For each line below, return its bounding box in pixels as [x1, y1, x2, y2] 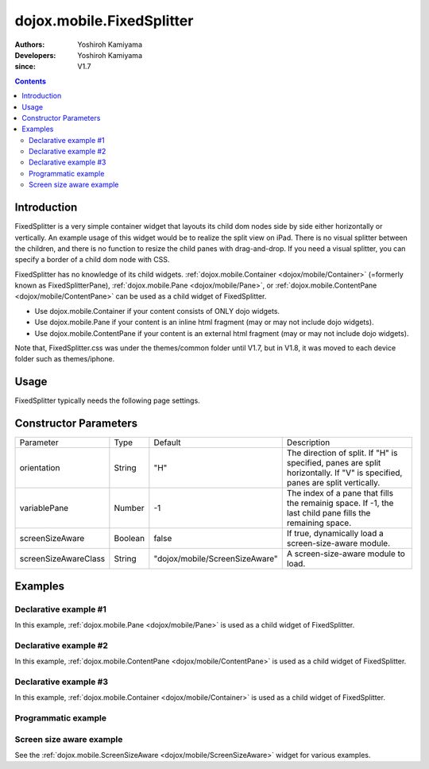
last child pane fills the [286, 508, 371, 519]
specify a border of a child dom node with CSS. [14, 255, 170, 265]
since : [14, 62, 36, 71]
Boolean [114, 533, 145, 544]
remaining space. [286, 517, 352, 528]
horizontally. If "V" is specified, [286, 467, 403, 478]
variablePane [19, 503, 69, 514]
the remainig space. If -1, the [286, 497, 394, 508]
